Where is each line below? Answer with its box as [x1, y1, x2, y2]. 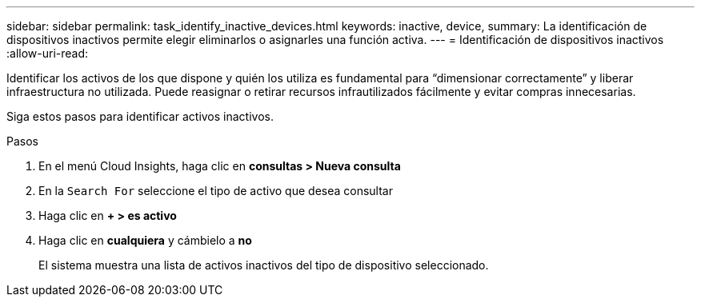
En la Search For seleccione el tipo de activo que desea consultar [38, 184, 393, 197]
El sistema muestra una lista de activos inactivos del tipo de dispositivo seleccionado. [38, 258, 489, 272]
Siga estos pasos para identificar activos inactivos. [6, 110, 274, 123]
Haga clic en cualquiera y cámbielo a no [38, 233, 252, 247]
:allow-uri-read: [6, 46, 89, 60]
